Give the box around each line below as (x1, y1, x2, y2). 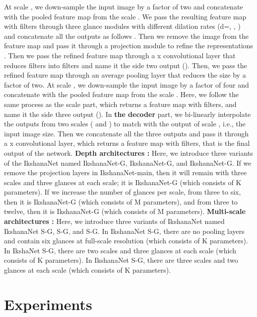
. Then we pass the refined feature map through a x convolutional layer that (4, 50, 236, 60)
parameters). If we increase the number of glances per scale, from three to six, (4, 187, 241, 197)
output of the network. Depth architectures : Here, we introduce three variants (4, 147, 253, 158)
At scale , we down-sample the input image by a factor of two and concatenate (4, 1, 243, 11)
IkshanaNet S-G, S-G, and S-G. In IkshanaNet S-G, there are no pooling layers (4, 225, 245, 236)
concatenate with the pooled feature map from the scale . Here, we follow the (4, 89, 239, 100)
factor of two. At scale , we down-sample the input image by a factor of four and (4, 79, 249, 90)
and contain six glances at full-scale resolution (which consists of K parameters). (4, 235, 248, 246)
